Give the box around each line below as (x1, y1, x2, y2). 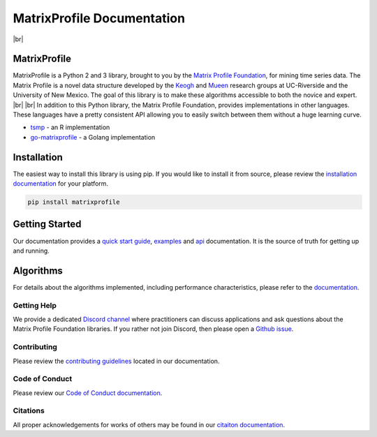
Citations (13, 406, 45, 415)
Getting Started (13, 218, 82, 230)
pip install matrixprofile (27, 198, 120, 206)
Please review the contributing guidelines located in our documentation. (13, 357, 220, 365)
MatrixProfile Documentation (13, 10, 185, 26)
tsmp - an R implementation (30, 123, 110, 132)
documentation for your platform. (13, 179, 108, 188)
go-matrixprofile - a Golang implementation (30, 133, 156, 141)
